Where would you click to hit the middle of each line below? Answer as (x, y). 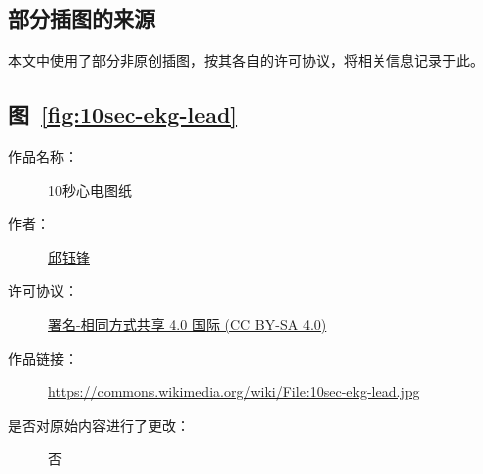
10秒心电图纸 (90, 189)
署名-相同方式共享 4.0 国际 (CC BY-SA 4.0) (187, 323)
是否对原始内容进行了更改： (99, 424)
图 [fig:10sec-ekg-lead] (123, 114)
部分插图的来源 (81, 18)
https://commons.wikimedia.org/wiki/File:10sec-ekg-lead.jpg (234, 391)
